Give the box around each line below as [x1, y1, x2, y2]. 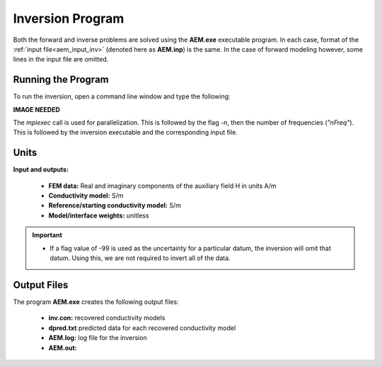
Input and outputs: [13, 165, 69, 174]
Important [32, 231, 63, 239]
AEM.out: [48, 344, 77, 352]
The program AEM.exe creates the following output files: [13, 298, 180, 306]
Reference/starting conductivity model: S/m [48, 201, 182, 210]
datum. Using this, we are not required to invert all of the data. [50, 254, 231, 262]
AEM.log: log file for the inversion [48, 334, 148, 342]
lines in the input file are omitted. [13, 55, 109, 64]
